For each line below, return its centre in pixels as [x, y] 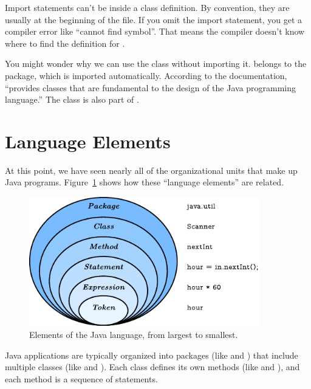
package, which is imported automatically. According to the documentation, [146, 75]
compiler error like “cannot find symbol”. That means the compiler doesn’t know [155, 31]
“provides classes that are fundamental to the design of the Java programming [151, 87]
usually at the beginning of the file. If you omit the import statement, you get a [154, 19]
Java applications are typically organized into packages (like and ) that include [152, 355]
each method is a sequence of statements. [81, 378]
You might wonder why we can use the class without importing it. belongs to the [156, 64]
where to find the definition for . [65, 43]
